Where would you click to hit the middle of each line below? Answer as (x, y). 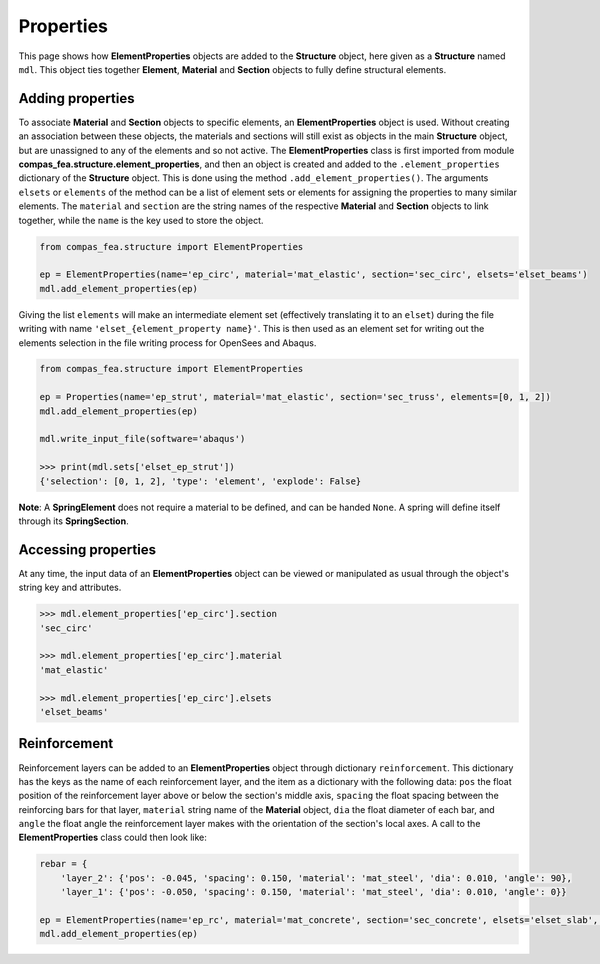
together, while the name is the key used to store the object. (141, 220)
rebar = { (63, 864)
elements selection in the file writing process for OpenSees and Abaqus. (167, 342)
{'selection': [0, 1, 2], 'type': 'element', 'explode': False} (200, 481)
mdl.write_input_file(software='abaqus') (142, 439)
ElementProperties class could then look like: (112, 837)
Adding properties (76, 98)
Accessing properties (87, 549)
